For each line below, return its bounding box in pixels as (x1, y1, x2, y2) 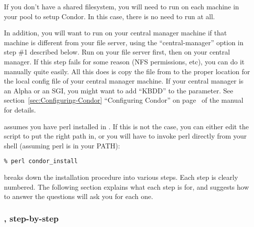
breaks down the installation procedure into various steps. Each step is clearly (4, 171, 238, 182)
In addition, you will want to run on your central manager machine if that (4, 28, 227, 38)
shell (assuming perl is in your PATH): (4, 140, 120, 150)
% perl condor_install (4, 158, 78, 165)
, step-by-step (4, 212, 59, 224)
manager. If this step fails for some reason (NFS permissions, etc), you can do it (4, 56, 245, 66)
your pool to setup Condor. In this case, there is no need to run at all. (4, 11, 215, 21)
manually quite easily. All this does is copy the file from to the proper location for (4, 66, 250, 76)
